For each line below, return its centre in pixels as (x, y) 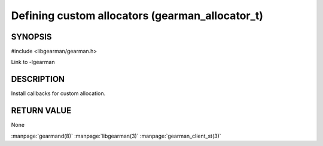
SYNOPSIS (31, 37)
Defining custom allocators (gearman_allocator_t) (137, 16)
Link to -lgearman (33, 62)
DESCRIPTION (38, 79)
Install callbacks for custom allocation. (58, 93)
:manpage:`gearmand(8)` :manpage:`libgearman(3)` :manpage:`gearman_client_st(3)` (116, 136)
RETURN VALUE (41, 111)
